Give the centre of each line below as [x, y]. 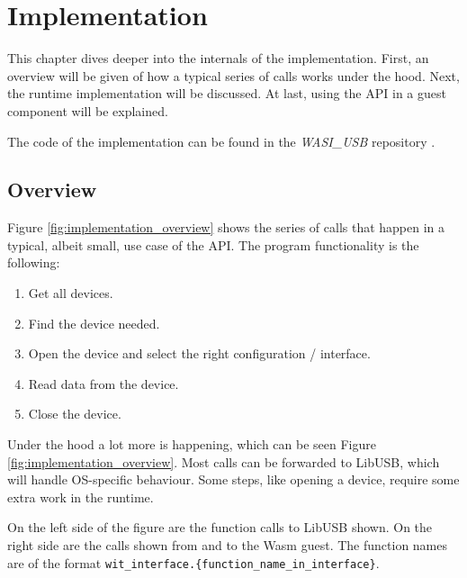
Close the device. [75, 414]
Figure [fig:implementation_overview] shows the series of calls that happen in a [226, 227]
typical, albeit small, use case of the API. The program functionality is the [213, 244]
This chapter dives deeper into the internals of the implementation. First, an [218, 58]
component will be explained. [88, 110]
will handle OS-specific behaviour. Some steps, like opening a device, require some [233, 479]
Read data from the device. [103, 383]
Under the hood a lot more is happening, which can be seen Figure [192, 444]
